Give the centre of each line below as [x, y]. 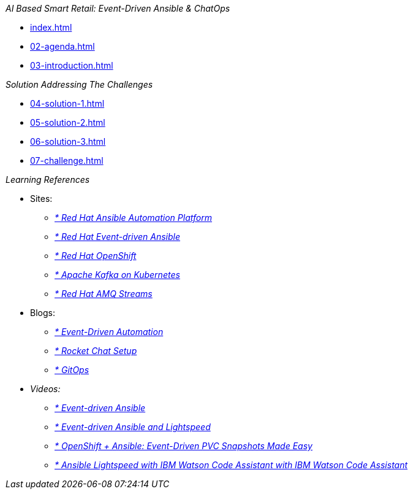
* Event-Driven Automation [109, 332]
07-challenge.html [67, 160]
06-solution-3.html [68, 141]
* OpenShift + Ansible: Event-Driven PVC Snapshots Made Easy [184, 446]
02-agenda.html [63, 46]
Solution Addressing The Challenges [79, 84]
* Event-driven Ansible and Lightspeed [133, 427]
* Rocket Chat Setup [96, 351]
